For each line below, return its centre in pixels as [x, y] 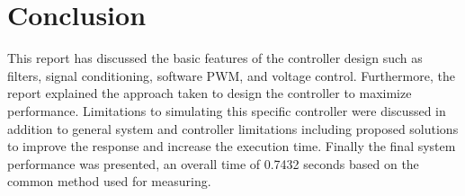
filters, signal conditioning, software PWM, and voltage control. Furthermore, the [231, 75]
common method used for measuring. [109, 181]
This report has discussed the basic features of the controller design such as [215, 58]
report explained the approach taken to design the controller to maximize [210, 93]
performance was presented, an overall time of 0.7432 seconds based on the [213, 163]
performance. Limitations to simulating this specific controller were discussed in [227, 110]
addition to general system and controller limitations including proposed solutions [233, 128]
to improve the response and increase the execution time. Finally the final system [232, 146]
